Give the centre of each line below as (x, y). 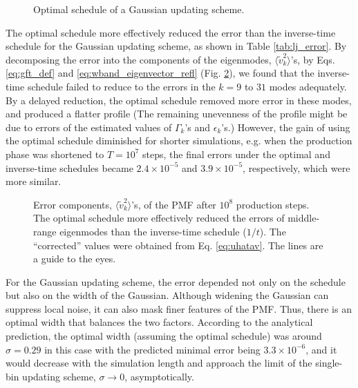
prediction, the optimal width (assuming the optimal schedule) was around (164, 336)
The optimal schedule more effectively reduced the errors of (159, 218)
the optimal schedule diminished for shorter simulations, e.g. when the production (179, 140)
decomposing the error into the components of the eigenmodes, (139, 59)
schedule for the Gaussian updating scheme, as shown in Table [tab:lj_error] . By (176, 46)
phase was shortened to (55, 154)
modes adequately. (308, 86)
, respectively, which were (296, 167)
